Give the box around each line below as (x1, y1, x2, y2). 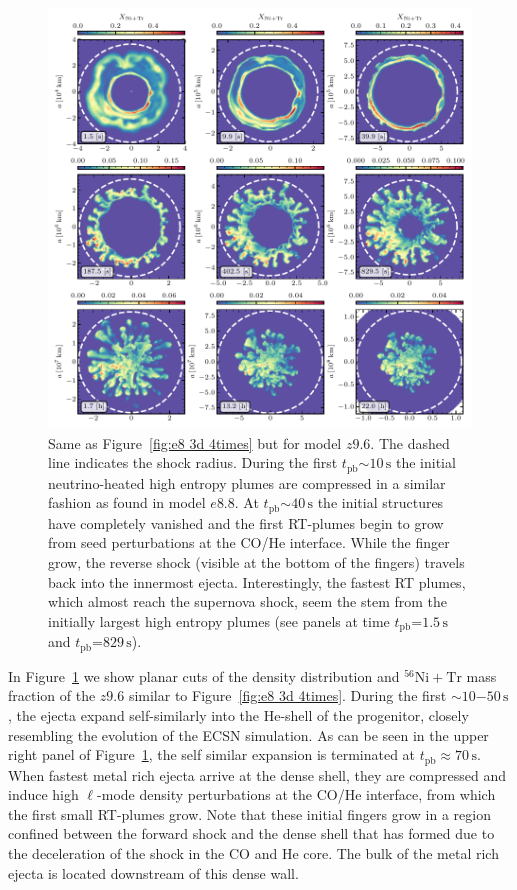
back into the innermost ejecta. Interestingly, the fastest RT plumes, (48, 571, 466, 592)
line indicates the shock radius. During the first (48, 452, 338, 473)
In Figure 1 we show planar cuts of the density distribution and (8, 665, 400, 686)
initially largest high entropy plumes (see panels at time (48, 610, 390, 631)
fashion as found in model (48, 492, 206, 513)
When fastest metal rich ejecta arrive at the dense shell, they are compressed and (8, 764, 506, 785)
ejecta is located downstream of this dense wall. (8, 862, 299, 883)
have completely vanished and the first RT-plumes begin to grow (48, 512, 444, 533)
